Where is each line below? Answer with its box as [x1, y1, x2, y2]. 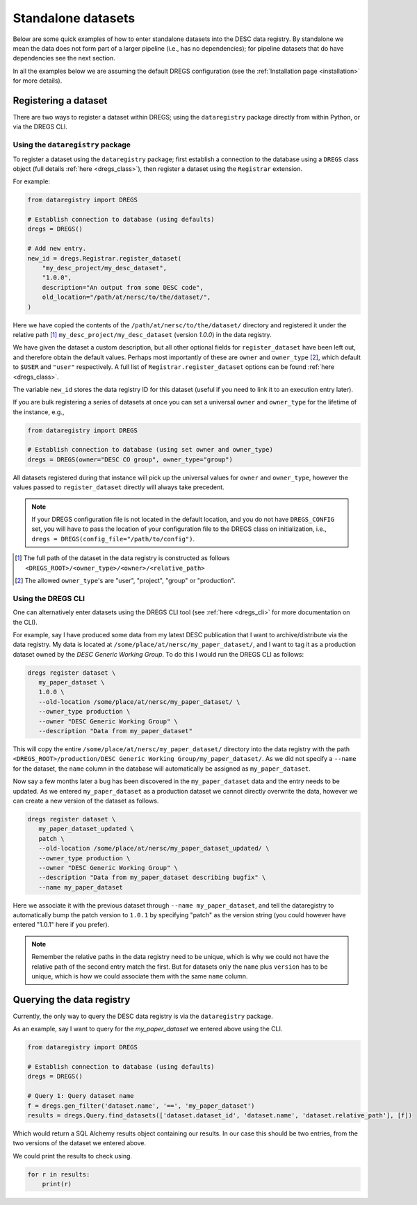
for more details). [13, 76, 63, 85]
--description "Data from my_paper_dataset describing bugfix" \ [38, 874, 266, 882]
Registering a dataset [13, 95, 108, 106]
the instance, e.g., [13, 407, 65, 416]
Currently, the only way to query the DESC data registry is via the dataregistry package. [13, 1012, 274, 1020]
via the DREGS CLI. [13, 122, 67, 131]
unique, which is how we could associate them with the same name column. [31, 972, 248, 980]
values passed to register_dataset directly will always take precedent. [13, 483, 225, 491]
